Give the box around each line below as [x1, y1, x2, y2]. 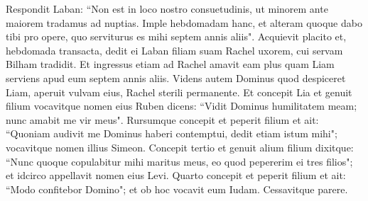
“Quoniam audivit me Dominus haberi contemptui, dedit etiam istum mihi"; [6, 126, 337, 141]
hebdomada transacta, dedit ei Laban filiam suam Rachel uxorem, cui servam [6, 42, 343, 57]
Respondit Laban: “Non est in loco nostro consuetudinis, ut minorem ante [6, 1, 328, 16]
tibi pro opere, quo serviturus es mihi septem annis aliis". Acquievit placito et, [6, 29, 347, 44]
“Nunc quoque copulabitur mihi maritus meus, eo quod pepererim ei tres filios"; [6, 154, 353, 168]
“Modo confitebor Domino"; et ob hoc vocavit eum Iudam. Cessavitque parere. [6, 181, 348, 196]
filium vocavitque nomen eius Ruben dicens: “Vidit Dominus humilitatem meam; [6, 98, 357, 113]
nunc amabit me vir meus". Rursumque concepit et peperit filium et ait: [6, 112, 319, 127]
